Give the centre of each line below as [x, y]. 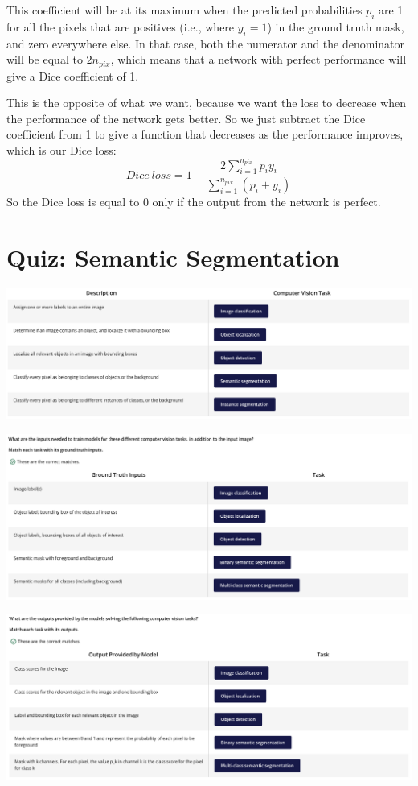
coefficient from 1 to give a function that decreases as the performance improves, [205, 134]
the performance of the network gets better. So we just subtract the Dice [186, 118]
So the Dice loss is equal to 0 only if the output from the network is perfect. [194, 202]
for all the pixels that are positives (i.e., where [121, 26]
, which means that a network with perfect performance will [258, 59]
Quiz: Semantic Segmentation [173, 257]
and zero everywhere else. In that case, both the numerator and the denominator [206, 43]
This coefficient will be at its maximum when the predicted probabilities [184, 10]
